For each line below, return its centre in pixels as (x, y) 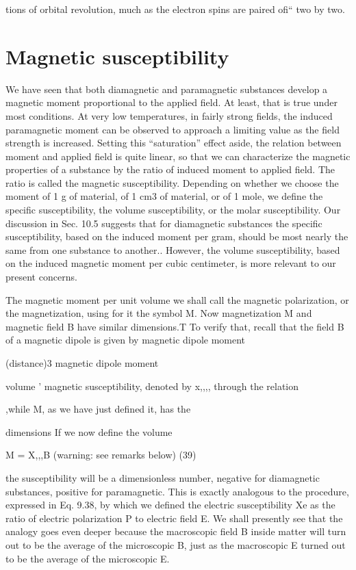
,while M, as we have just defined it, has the (98, 409)
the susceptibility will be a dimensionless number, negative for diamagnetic (163, 477)
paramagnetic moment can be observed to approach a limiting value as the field (173, 129)
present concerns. (41, 277)
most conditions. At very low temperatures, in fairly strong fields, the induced (169, 115)
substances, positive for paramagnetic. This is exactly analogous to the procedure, (177, 491)
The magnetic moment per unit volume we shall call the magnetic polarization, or (177, 299)
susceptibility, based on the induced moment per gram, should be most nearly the (177, 236)
